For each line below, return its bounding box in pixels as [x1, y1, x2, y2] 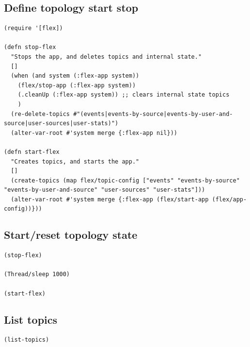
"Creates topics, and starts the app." [11, 158, 140, 165]
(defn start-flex [4, 148, 60, 155]
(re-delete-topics [11, 110, 70, 117]
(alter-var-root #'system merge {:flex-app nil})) [11, 129, 177, 136]
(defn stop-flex [4, 44, 56, 51]
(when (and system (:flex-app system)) [11, 72, 140, 80]
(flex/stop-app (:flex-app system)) [17, 82, 136, 89]
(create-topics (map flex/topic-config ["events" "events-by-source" [11, 177, 240, 184]
